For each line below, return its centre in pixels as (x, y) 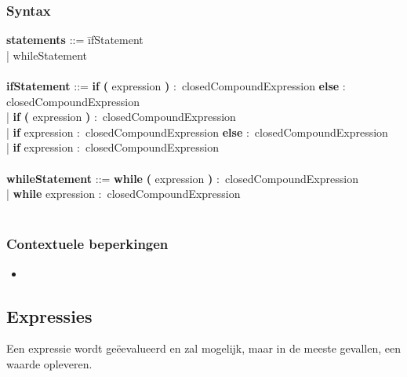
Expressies (49, 315)
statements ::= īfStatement (75, 40)
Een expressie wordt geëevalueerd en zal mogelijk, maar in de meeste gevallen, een (203, 348)
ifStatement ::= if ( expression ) (88, 86)
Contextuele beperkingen (87, 244)
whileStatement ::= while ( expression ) (110, 178)
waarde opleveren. (49, 363)
